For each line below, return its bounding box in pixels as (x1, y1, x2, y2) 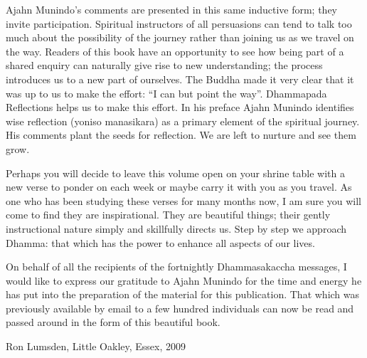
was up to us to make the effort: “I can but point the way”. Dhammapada (6, 85, 327, 100)
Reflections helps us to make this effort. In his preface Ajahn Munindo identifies (6, 100, 354, 115)
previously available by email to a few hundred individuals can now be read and (6, 300, 354, 315)
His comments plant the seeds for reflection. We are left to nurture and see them (6, 127, 356, 142)
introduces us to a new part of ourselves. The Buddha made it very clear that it (6, 71, 354, 86)
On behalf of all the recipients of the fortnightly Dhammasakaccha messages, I (6, 259, 347, 274)
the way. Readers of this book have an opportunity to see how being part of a (6, 43, 344, 58)
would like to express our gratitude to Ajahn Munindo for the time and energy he (6, 273, 362, 288)
